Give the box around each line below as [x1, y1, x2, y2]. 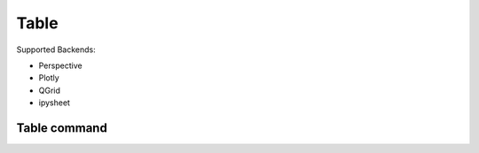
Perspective [38, 60, 83, 71]
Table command [16, 120, 108, 135]
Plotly [38, 73, 59, 83]
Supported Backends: [16, 44, 97, 55]
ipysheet [38, 97, 71, 108]
